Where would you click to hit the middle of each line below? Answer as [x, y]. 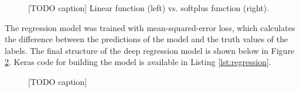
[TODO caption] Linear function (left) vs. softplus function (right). [149, 8]
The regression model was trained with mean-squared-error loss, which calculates [150, 27]
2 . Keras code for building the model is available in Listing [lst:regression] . [138, 62]
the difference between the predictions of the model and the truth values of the [146, 39]
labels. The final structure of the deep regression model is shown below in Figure [150, 50]
